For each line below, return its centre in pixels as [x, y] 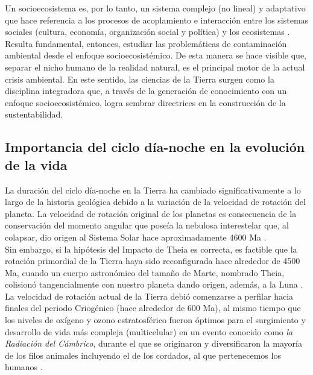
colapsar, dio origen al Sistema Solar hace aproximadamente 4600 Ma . [136, 237]
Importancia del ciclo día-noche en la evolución [155, 147]
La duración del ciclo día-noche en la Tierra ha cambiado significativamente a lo [153, 190]
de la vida [36, 164]
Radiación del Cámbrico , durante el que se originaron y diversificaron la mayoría [153, 343]
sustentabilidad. [34, 114]
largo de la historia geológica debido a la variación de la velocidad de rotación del [155, 202]
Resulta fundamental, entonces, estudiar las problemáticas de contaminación [146, 43]
